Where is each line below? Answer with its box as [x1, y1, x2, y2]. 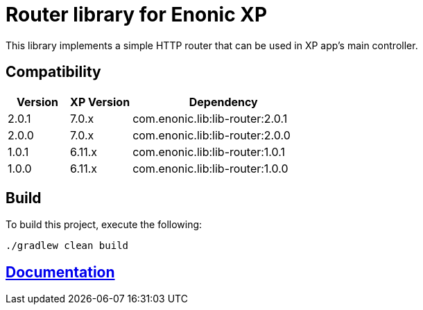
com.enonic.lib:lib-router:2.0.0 [132, 128, 291, 142]
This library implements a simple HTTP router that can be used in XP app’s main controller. [6, 39, 418, 51]
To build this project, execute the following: [6, 218, 202, 231]
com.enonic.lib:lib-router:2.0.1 [132, 111, 288, 126]
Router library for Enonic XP [6, 3, 268, 26]
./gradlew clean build [6, 240, 129, 252]
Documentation [6, 263, 115, 281]
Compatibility [6, 63, 101, 81]
